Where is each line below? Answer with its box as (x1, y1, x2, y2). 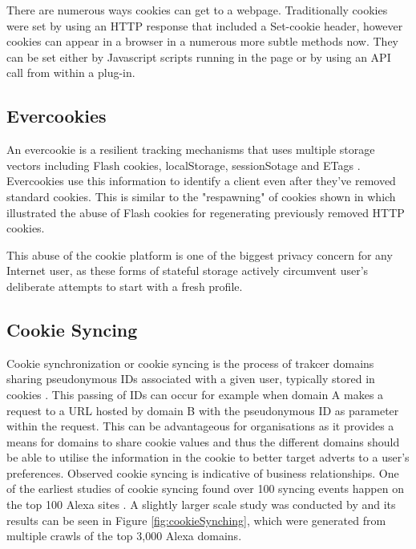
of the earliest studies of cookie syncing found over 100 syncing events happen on (6, 480, 404, 497)
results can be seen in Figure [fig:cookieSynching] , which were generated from (6, 511, 386, 528)
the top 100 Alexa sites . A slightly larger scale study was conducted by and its (6, 496, 396, 513)
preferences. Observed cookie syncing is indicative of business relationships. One (6, 464, 399, 481)
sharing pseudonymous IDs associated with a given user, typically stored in (6, 370, 375, 387)
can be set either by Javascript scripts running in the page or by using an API (6, 48, 391, 65)
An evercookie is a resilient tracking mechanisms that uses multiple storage (6, 141, 375, 158)
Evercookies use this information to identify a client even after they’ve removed (6, 172, 396, 189)
